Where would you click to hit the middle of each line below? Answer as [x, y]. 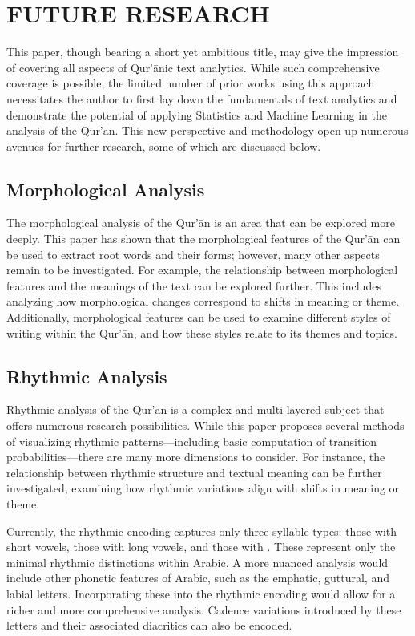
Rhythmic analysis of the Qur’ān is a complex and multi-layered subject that [195, 409]
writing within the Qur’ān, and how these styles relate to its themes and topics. [202, 332]
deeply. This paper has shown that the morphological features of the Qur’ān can [203, 239]
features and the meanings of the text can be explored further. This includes [194, 285]
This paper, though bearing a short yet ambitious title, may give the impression [203, 52]
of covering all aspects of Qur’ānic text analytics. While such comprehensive [193, 67]
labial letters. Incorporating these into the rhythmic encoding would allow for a [201, 593]
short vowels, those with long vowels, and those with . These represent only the [201, 547]
